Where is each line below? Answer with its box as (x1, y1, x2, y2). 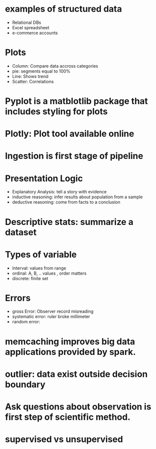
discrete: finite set (12, 275, 49, 281)
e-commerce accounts (12, 30, 58, 36)
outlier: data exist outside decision (5, 369, 148, 379)
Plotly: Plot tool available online (5, 128, 135, 139)
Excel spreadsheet (12, 24, 50, 30)
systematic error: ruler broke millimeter (12, 314, 90, 319)
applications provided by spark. (5, 346, 136, 357)
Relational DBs (12, 19, 41, 25)
